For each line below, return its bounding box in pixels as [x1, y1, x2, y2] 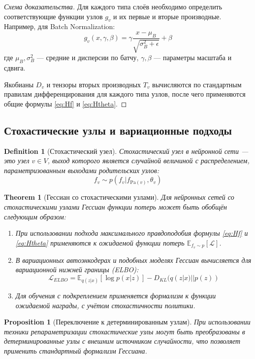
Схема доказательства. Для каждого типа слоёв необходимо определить [4, 1, 223, 11]
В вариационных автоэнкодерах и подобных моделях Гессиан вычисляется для [15, 254, 252, 265]
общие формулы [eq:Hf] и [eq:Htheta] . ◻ [4, 98, 127, 108]
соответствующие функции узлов [4, 11, 103, 21]
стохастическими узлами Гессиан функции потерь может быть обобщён [4, 201, 227, 212]
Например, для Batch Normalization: [4, 21, 115, 32]
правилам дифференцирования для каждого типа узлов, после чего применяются [4, 89, 246, 99]
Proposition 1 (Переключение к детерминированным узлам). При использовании [4, 317, 251, 327]
